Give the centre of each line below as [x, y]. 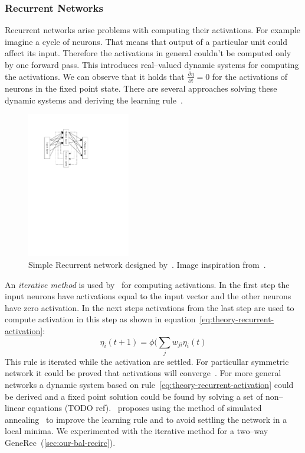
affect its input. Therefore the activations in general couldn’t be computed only [148, 53]
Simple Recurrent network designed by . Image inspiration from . [147, 264]
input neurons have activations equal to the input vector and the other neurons [148, 296]
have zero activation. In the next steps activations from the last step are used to [150, 307]
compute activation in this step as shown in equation [100, 319]
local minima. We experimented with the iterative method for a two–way [137, 431]
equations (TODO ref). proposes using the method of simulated [145, 408]
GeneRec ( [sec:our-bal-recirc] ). [60, 442]
